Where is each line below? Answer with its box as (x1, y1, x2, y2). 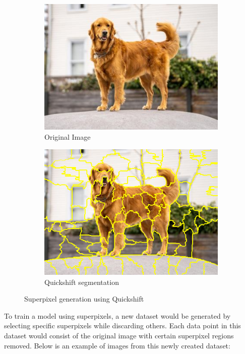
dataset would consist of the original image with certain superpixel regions (4, 330, 234, 340)
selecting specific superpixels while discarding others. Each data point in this (4, 320, 241, 331)
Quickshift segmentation (44, 276, 119, 287)
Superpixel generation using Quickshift (24, 293, 144, 304)
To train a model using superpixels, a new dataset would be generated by (4, 310, 231, 321)
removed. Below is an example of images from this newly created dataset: (4, 340, 230, 350)
